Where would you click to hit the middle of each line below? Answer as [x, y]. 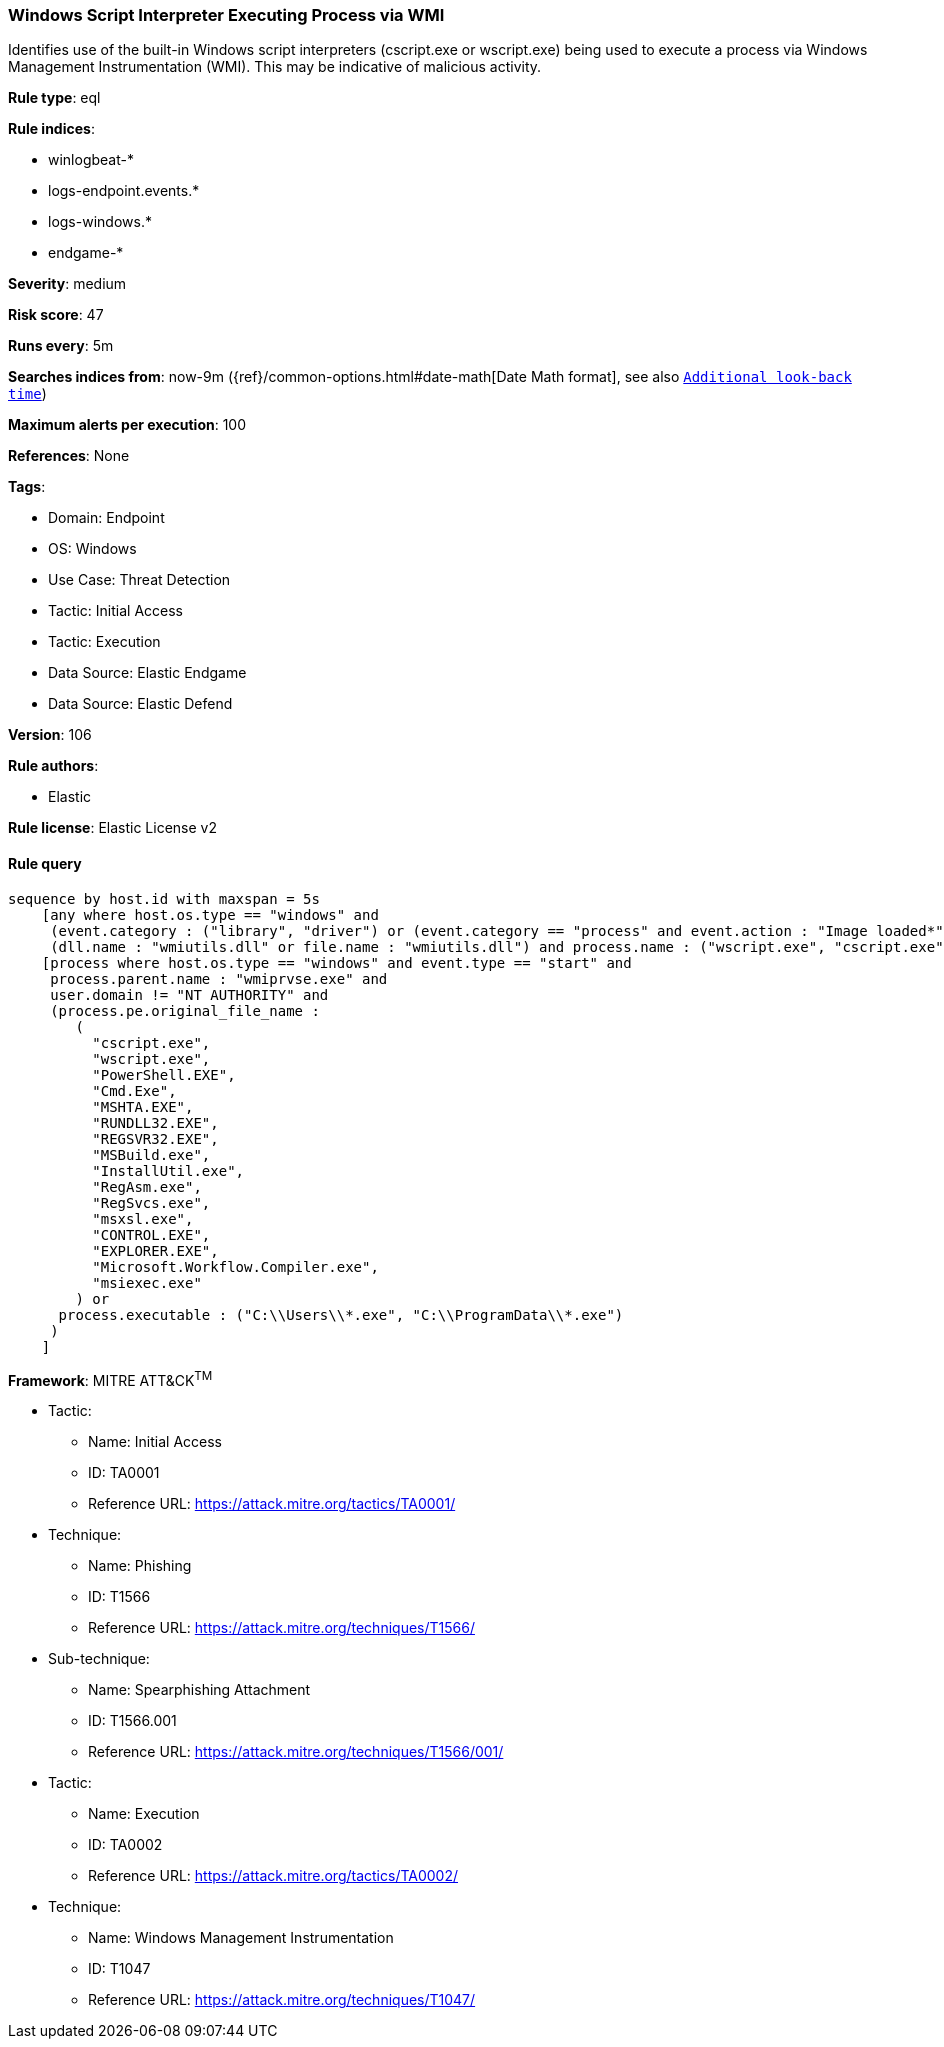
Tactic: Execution [104, 642]
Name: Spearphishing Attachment [199, 1690]
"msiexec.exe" [147, 1282]
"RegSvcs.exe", [151, 1202]
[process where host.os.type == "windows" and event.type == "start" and [336, 962]
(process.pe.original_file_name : [185, 1010]
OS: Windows [92, 549]
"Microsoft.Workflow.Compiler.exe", [235, 1266]
